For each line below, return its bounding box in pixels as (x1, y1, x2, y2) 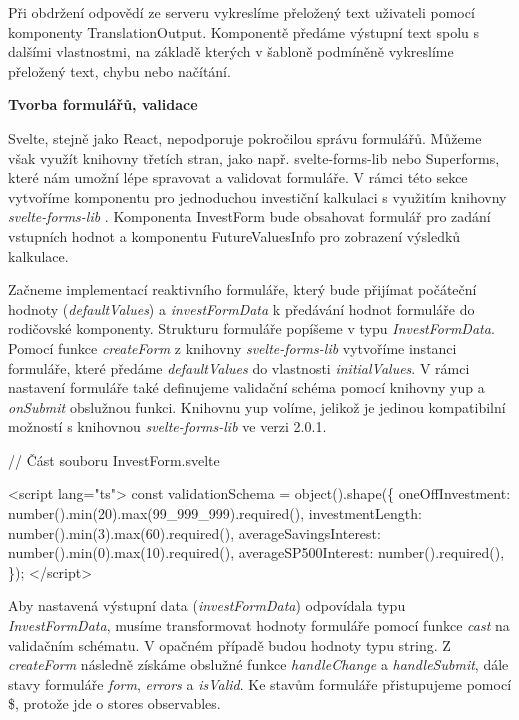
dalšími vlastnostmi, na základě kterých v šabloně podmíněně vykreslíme (8, 41, 454, 62)
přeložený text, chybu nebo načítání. (8, 60, 231, 81)
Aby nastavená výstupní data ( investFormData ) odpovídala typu (8, 595, 406, 616)
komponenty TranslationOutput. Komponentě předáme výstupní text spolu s (8, 21, 480, 42)
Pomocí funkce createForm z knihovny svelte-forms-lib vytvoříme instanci (8, 337, 457, 358)
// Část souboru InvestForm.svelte (8, 449, 220, 470)
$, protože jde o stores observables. (8, 693, 221, 714)
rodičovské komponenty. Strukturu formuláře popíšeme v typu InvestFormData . (8, 318, 495, 339)
